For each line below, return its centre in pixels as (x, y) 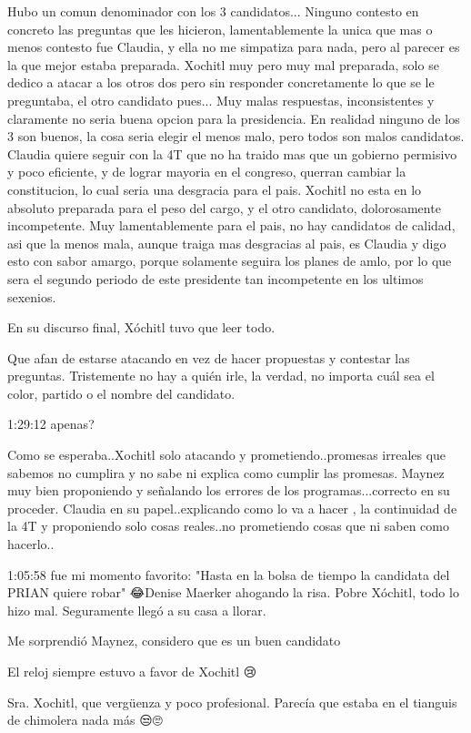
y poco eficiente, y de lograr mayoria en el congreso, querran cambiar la (207, 172)
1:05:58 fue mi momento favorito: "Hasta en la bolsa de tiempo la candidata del (229, 574)
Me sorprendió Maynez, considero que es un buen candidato (174, 641)
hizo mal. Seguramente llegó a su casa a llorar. (137, 610)
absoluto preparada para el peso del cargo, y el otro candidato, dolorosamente (224, 207)
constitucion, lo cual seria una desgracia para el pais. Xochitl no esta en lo (215, 189)
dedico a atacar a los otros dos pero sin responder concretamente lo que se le (221, 82)
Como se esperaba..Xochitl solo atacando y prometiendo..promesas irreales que (227, 455)
